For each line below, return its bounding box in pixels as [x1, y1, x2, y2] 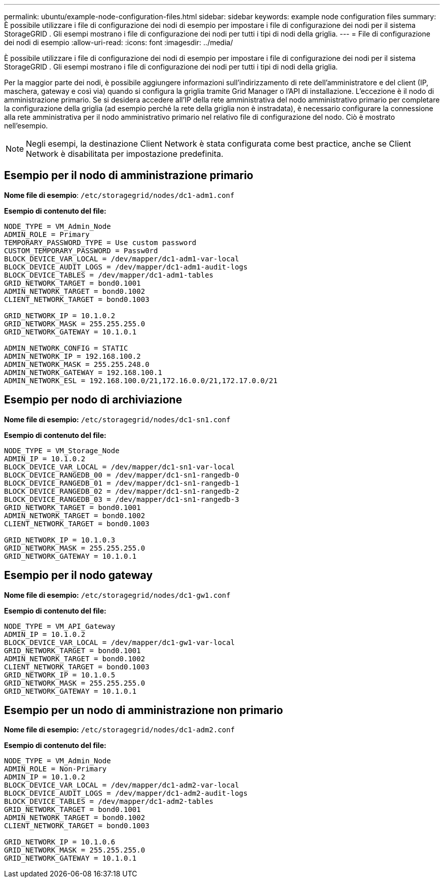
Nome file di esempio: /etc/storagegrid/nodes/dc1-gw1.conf [4, 590, 231, 599]
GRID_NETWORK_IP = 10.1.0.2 [4, 311, 116, 320]
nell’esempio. [4, 121, 48, 130]
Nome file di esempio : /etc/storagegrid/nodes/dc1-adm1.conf [4, 190, 235, 199]
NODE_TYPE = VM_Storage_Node [4, 446, 120, 455]
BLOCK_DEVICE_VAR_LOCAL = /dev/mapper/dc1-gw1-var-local [4, 638, 235, 647]
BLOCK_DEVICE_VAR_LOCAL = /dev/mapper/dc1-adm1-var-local [4, 254, 239, 263]
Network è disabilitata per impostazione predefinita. [26, 149, 224, 159]
